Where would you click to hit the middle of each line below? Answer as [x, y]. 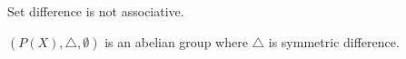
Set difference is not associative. [96, 11]
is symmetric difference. [334, 41]
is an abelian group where [176, 41]
